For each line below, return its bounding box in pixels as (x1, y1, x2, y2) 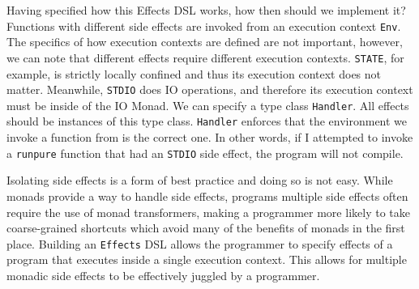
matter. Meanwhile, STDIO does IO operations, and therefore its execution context (6, 81, 413, 98)
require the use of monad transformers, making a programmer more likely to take (6, 203, 410, 220)
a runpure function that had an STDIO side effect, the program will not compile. (6, 144, 404, 161)
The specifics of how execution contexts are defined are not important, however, (6, 33, 403, 50)
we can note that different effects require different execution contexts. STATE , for (6, 49, 404, 66)
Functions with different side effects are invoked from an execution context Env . (6, 17, 401, 34)
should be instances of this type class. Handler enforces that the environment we (6, 113, 408, 130)
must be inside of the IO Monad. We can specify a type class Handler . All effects (6, 96, 409, 113)
